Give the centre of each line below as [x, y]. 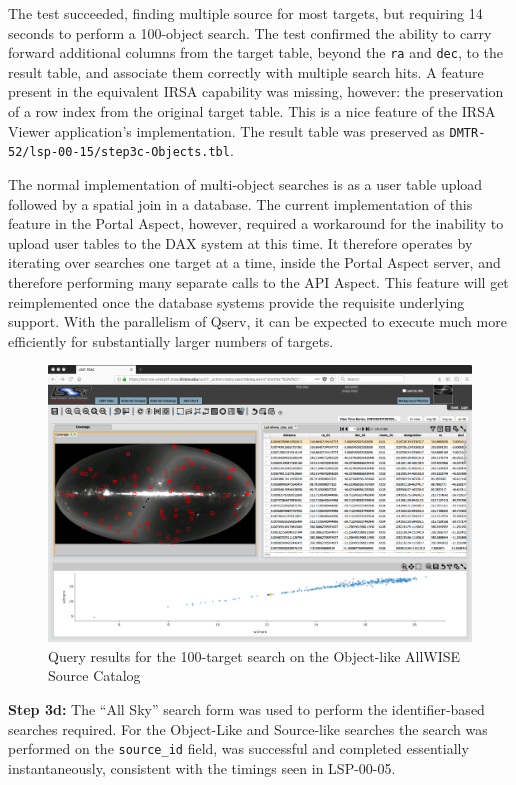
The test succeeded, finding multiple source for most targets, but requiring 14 [245, 13]
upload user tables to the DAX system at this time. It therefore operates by [240, 242]
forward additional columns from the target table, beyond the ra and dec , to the [255, 52]
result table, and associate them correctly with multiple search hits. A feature [246, 71]
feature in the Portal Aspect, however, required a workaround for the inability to [256, 223]
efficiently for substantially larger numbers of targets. [171, 340]
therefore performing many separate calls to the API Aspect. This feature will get [258, 281]
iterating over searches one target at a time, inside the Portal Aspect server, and [254, 262]
